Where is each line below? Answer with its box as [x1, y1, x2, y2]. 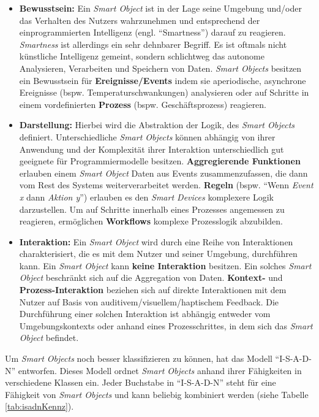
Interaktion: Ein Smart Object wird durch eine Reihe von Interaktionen [19, 235, 293, 248]
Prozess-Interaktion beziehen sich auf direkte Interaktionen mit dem [19, 283, 287, 296]
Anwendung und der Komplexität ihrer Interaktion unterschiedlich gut [19, 142, 284, 155]
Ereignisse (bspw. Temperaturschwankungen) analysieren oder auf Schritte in [19, 86, 309, 99]
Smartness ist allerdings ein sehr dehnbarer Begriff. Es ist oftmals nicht [19, 37, 287, 50]
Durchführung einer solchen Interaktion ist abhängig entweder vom [19, 307, 271, 320]
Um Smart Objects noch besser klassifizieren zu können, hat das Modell [5, 352, 272, 365]
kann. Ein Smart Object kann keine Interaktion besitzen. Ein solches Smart [19, 259, 312, 272]
